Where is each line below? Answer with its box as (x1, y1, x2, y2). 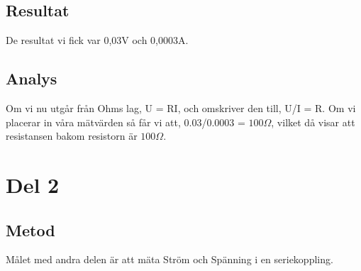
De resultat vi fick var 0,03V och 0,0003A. (6, 33, 189, 48)
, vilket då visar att (271, 114, 355, 129)
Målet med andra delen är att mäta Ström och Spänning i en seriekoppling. (6, 252, 333, 267)
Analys (6, 67, 57, 89)
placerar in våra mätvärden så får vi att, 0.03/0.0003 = (6, 114, 245, 129)
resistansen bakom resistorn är (6, 128, 138, 143)
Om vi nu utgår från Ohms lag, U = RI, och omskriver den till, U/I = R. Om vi (6, 101, 356, 115)
